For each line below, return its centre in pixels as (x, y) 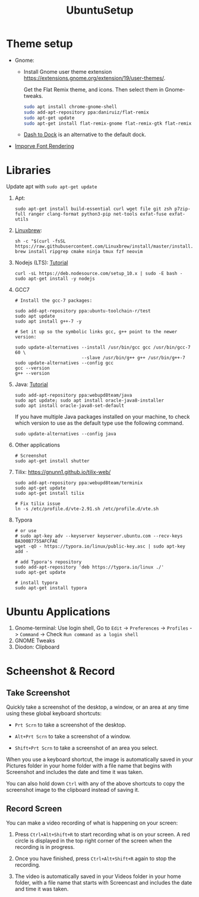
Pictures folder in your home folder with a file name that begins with (89, 766)
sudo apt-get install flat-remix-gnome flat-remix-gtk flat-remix (108, 123)
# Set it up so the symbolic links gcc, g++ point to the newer (96, 332)
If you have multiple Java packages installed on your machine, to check (102, 417)
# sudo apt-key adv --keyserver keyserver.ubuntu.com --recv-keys (99, 536)
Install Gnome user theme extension (68, 71)
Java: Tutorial (31, 384)
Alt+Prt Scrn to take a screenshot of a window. (73, 737)
